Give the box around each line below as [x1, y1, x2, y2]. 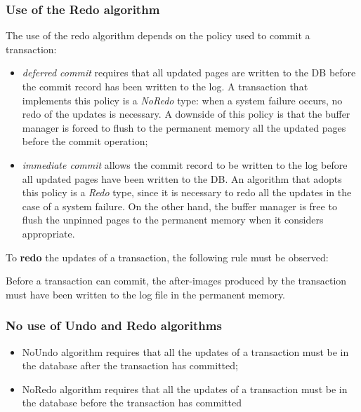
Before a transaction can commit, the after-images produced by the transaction [6, 273, 347, 288]
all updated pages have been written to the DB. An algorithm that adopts [22, 171, 342, 186]
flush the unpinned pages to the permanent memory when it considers [22, 212, 324, 227]
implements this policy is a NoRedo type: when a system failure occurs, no [22, 92, 343, 107]
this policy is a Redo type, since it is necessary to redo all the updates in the [22, 185, 352, 200]
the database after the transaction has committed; [22, 358, 238, 373]
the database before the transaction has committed [22, 395, 242, 410]
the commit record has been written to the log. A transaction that [22, 79, 308, 93]
